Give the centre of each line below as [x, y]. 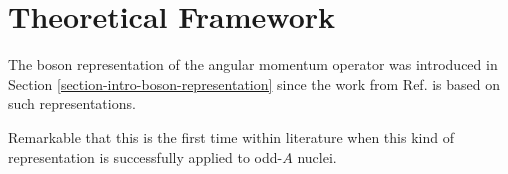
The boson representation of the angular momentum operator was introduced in [253, 64]
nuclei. [317, 156]
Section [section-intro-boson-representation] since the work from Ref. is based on [254, 83]
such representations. [72, 103]
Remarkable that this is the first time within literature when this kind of [231, 136]
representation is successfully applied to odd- [145, 156]
